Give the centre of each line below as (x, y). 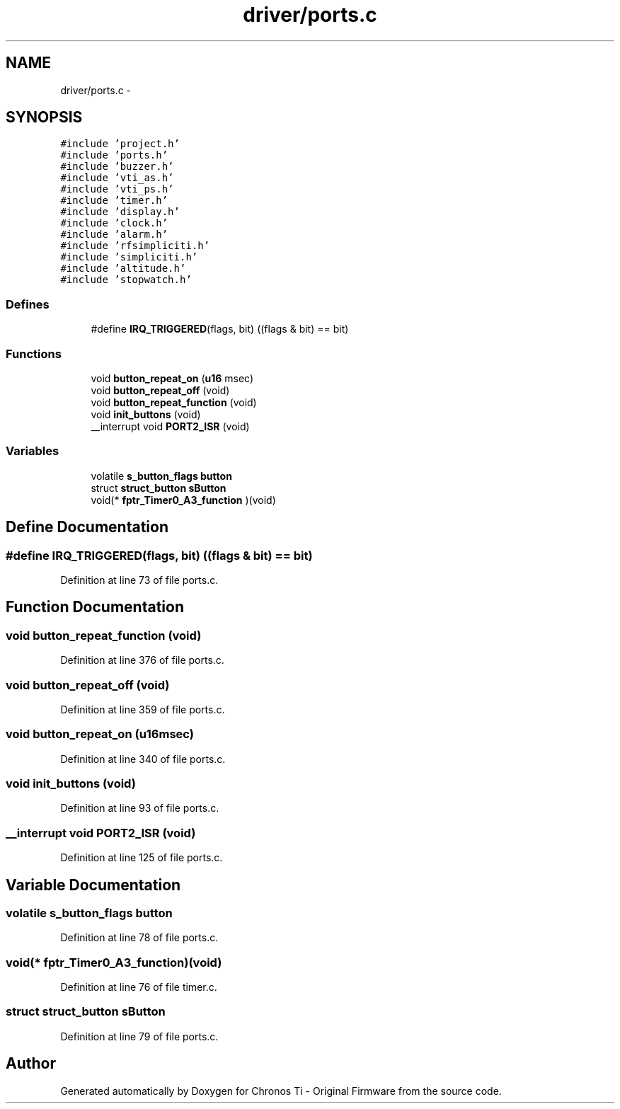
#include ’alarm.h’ (114, 235)
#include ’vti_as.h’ (117, 178)
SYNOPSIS (44, 117)
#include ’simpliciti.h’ (129, 257)
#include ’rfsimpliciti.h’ (135, 246)
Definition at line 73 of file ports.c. (139, 580)
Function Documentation (95, 607)
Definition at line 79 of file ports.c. (139, 1036)
